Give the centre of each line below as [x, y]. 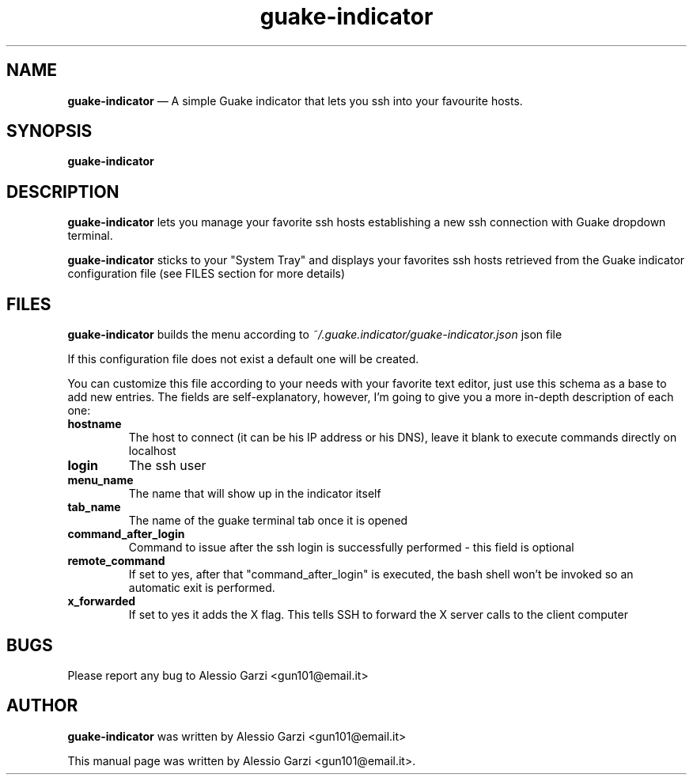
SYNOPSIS [49, 131]
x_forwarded [102, 601]
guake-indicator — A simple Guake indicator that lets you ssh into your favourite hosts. [295, 100]
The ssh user [167, 466]
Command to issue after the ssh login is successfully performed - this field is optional [351, 548]
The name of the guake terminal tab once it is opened [268, 521]
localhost [152, 451]
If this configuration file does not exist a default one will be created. [243, 359]
